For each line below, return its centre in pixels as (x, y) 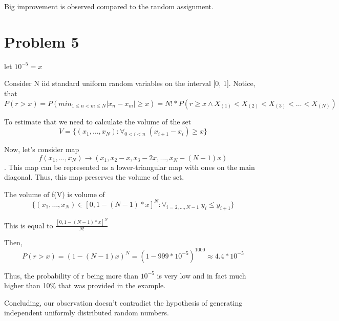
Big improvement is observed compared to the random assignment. (109, 6)
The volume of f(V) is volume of (55, 194)
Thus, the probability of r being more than (71, 275)
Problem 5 (42, 41)
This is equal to (29, 225)
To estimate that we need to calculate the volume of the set (98, 121)
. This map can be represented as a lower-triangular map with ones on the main (130, 167)
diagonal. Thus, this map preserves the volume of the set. (94, 177)
